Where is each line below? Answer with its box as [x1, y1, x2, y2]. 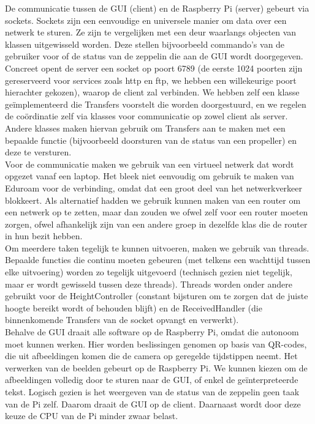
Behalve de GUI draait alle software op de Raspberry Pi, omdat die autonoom [5, 325, 299, 338]
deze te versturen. [5, 146, 72, 158]
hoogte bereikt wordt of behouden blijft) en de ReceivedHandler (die [5, 301, 262, 314]
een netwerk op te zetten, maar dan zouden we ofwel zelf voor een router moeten [5, 206, 308, 218]
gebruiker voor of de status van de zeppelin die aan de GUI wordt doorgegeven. [5, 50, 303, 62]
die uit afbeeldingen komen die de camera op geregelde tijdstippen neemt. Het [5, 349, 298, 362]
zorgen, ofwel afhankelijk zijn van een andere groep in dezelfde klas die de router [5, 217, 308, 230]
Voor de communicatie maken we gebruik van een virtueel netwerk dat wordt [5, 157, 294, 170]
